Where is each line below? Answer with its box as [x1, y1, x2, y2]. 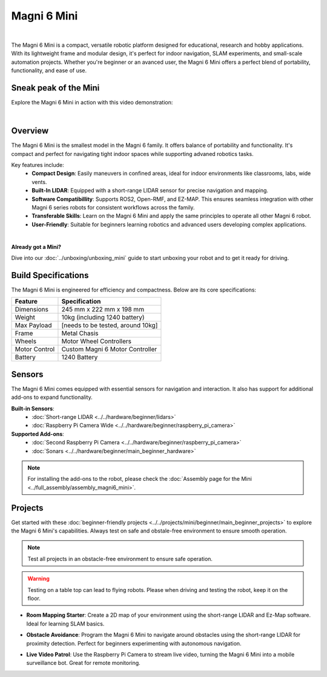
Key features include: [11, 162, 64, 169]
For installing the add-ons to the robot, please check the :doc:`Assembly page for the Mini [27, 475, 253, 483]
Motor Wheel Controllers [61, 337, 132, 345]
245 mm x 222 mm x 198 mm [61, 305, 145, 314]
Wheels [15, 337, 36, 345]
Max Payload [15, 321, 52, 330]
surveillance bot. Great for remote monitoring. [26, 659, 140, 667]
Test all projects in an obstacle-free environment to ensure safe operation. [27, 555, 213, 562]
